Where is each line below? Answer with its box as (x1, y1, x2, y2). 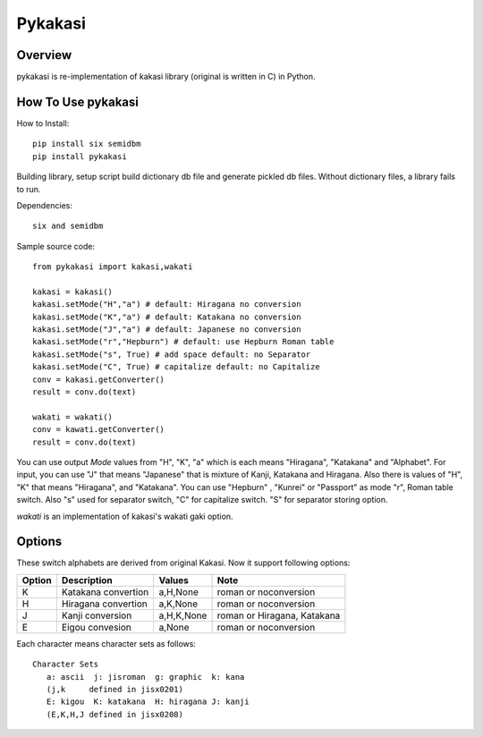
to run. (16, 183, 41, 194)
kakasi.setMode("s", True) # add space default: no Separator (32, 349, 311, 360)
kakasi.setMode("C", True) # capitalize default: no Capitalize (32, 362, 321, 372)
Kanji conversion (61, 609, 132, 622)
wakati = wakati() (32, 411, 114, 422)
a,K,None (158, 597, 199, 610)
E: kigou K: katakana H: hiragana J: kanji (46, 697, 250, 707)
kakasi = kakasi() (32, 286, 114, 297)
